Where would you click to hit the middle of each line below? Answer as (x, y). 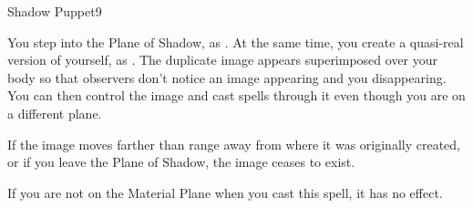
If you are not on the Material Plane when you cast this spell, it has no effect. (225, 192)
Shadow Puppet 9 (55, 11)
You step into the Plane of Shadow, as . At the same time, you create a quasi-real (236, 42)
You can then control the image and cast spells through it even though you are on (236, 95)
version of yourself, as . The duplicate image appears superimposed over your (223, 60)
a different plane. (55, 113)
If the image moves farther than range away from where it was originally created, (234, 144)
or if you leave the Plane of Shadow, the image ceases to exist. (181, 162)
